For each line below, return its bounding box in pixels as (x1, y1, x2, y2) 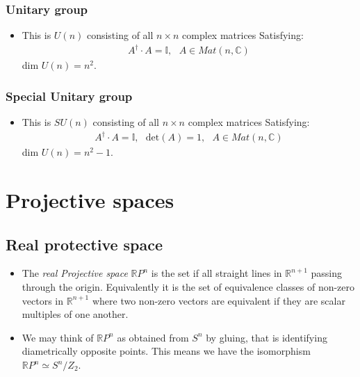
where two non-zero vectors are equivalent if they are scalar (92, 293, 345, 307)
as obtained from (117, 330, 189, 344)
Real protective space (6, 233, 163, 255)
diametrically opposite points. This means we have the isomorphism (22, 344, 311, 358)
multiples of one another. (22, 307, 129, 321)
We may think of (22, 330, 94, 344)
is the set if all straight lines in (151, 266, 282, 280)
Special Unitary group (6, 87, 133, 104)
